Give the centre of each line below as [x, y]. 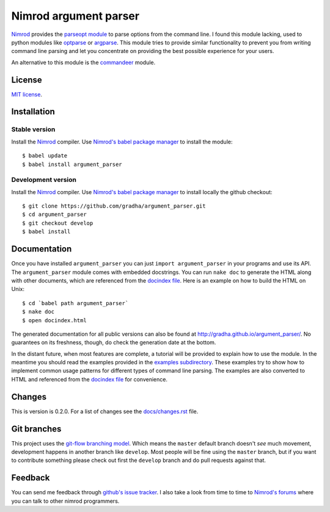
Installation [33, 112]
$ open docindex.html [54, 320]
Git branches [36, 429]
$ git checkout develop [58, 223]
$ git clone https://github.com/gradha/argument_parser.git [114, 206]
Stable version [33, 129]
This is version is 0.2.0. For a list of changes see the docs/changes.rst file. [105, 411]
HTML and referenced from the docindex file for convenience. [90, 379]
